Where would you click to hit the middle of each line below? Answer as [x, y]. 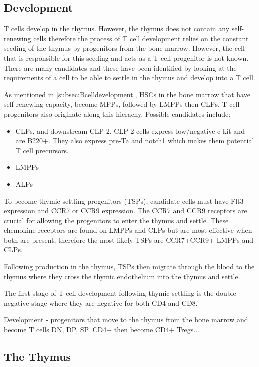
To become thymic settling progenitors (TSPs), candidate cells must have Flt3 [124, 201]
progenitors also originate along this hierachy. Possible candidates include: [117, 113]
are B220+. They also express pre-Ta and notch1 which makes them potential [135, 140]
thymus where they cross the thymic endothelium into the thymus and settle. [122, 276]
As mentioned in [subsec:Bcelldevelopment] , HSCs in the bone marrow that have [127, 94]
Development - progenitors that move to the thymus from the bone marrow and [126, 320]
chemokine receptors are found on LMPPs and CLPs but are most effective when [128, 230]
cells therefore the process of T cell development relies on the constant [141, 38]
